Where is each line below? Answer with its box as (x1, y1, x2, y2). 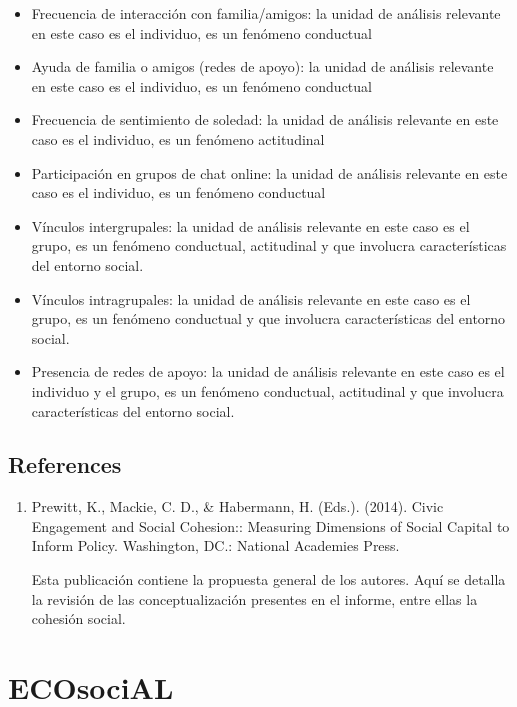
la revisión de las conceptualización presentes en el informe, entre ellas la (31, 588, 478, 609)
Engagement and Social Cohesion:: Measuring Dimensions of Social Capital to (31, 515, 510, 536)
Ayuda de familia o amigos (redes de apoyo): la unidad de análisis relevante (31, 56, 494, 77)
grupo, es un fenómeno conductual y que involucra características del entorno (31, 308, 506, 329)
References (8, 449, 122, 480)
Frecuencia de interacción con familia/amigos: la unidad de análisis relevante (31, 3, 501, 23)
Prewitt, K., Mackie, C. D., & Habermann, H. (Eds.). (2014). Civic (31, 496, 444, 517)
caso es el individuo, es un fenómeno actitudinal (31, 128, 325, 149)
